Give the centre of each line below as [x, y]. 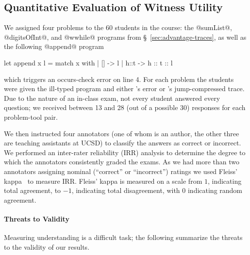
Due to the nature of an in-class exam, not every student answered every [112, 98]
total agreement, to [33, 190]
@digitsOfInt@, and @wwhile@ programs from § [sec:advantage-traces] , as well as [125, 37]
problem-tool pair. [31, 117]
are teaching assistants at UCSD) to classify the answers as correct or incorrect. [123, 143]
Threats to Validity [37, 218]
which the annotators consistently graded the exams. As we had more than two [122, 162]
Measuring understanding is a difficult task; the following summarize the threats [123, 237]
